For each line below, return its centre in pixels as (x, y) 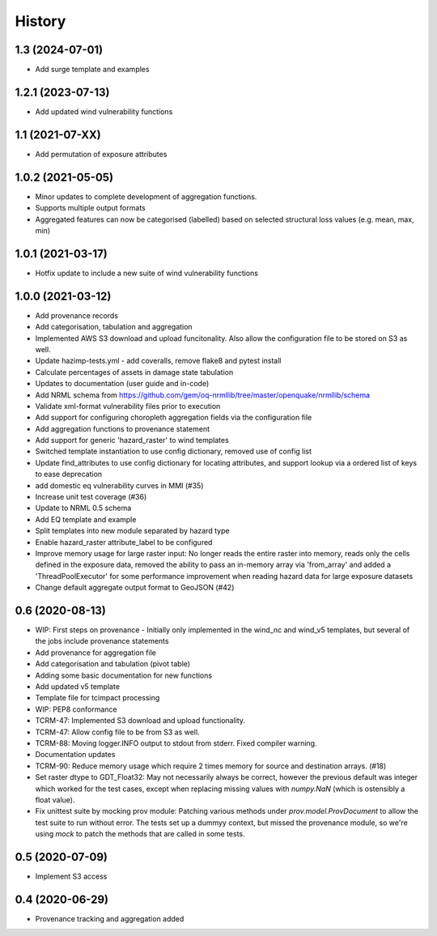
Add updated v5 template (78, 687)
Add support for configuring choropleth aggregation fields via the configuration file (174, 418)
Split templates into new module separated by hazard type (132, 531)
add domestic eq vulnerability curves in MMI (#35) (119, 485)
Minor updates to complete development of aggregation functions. (146, 196)
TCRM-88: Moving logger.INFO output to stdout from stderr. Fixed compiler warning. (176, 743)
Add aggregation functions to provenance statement (123, 428)
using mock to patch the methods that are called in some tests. (140, 834)
